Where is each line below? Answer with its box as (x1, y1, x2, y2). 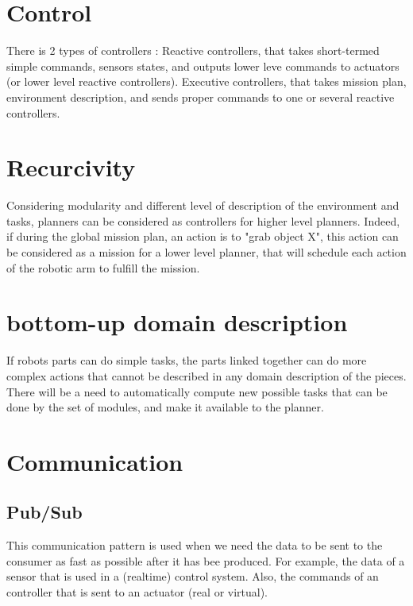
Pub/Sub (6, 500, 83, 524)
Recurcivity (6, 151, 136, 183)
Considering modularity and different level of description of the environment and (6, 197, 399, 214)
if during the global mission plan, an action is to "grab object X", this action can (6, 228, 399, 245)
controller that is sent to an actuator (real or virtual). (6, 584, 268, 600)
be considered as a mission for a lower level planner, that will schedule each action (6, 244, 407, 260)
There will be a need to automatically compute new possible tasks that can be (6, 383, 388, 399)
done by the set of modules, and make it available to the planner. (6, 399, 324, 415)
